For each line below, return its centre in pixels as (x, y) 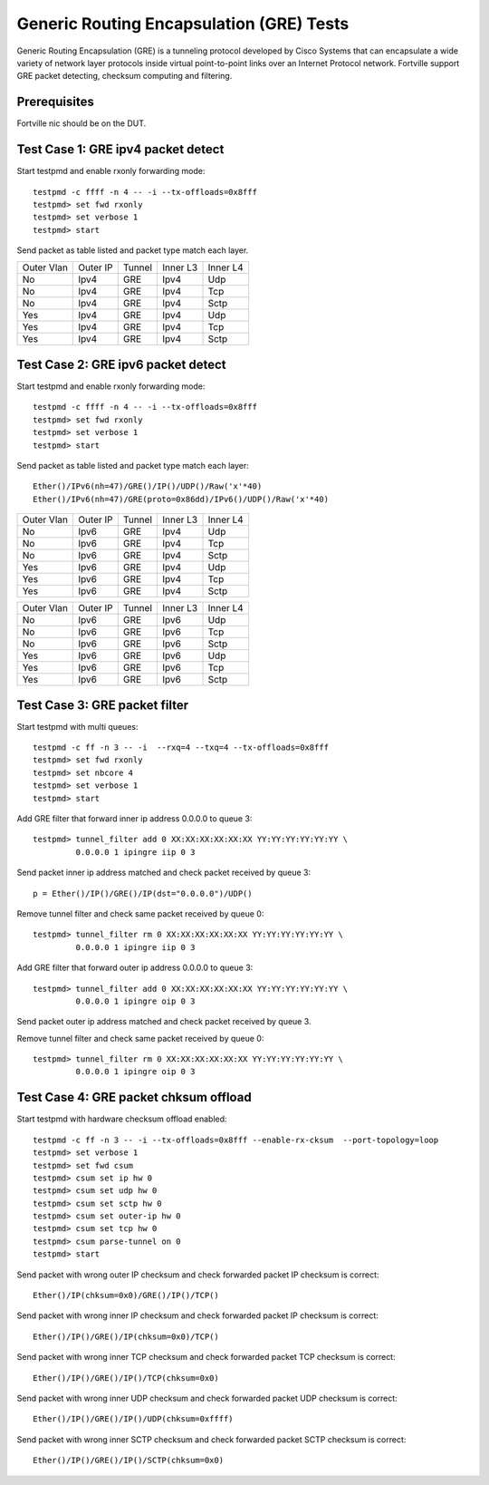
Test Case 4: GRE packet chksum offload (134, 1097)
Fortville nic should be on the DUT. (81, 123)
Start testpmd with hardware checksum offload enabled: (122, 1119)
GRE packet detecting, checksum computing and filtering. (125, 76)
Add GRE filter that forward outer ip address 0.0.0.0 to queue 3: (135, 968)
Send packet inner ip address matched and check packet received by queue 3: (164, 873)
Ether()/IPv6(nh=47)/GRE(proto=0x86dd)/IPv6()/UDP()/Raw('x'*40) (181, 499)
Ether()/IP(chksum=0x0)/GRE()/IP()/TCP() (126, 1296)
